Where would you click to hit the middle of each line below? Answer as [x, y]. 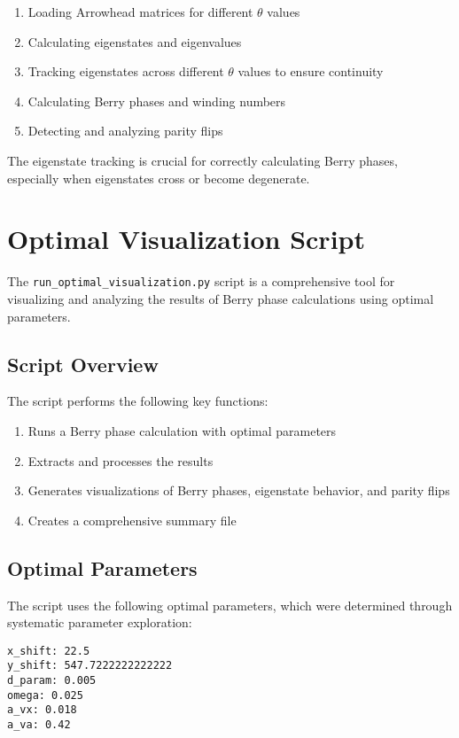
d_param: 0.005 [52, 680]
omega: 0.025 [45, 695]
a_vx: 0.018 [42, 710]
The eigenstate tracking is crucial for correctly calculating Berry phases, [202, 160]
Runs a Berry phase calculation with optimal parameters [182, 430]
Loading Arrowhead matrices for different [140, 12]
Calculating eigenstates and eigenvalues [135, 41]
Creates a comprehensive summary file [132, 520]
